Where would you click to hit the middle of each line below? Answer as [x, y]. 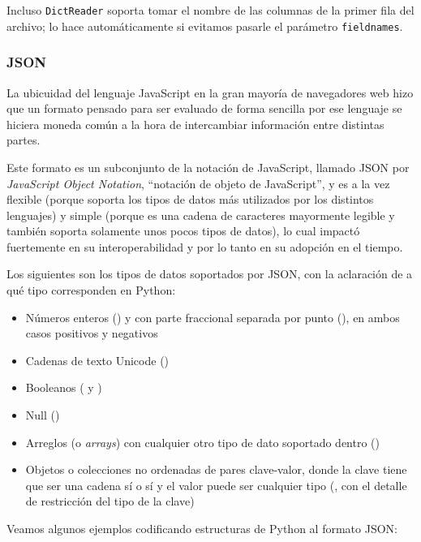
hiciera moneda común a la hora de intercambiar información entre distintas [195, 124]
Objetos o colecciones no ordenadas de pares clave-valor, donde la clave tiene [216, 469]
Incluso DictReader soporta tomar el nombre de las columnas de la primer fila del [210, 10]
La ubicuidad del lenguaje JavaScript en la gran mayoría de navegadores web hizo [210, 92]
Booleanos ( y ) [64, 387]
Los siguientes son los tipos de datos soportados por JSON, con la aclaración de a [210, 274]
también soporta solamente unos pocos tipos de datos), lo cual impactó [183, 231]
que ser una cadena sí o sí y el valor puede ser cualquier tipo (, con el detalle [216, 485]
